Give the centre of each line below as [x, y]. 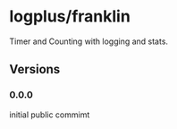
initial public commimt [50, 115]
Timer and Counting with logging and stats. [88, 41]
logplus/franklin [70, 17]
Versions [35, 69]
